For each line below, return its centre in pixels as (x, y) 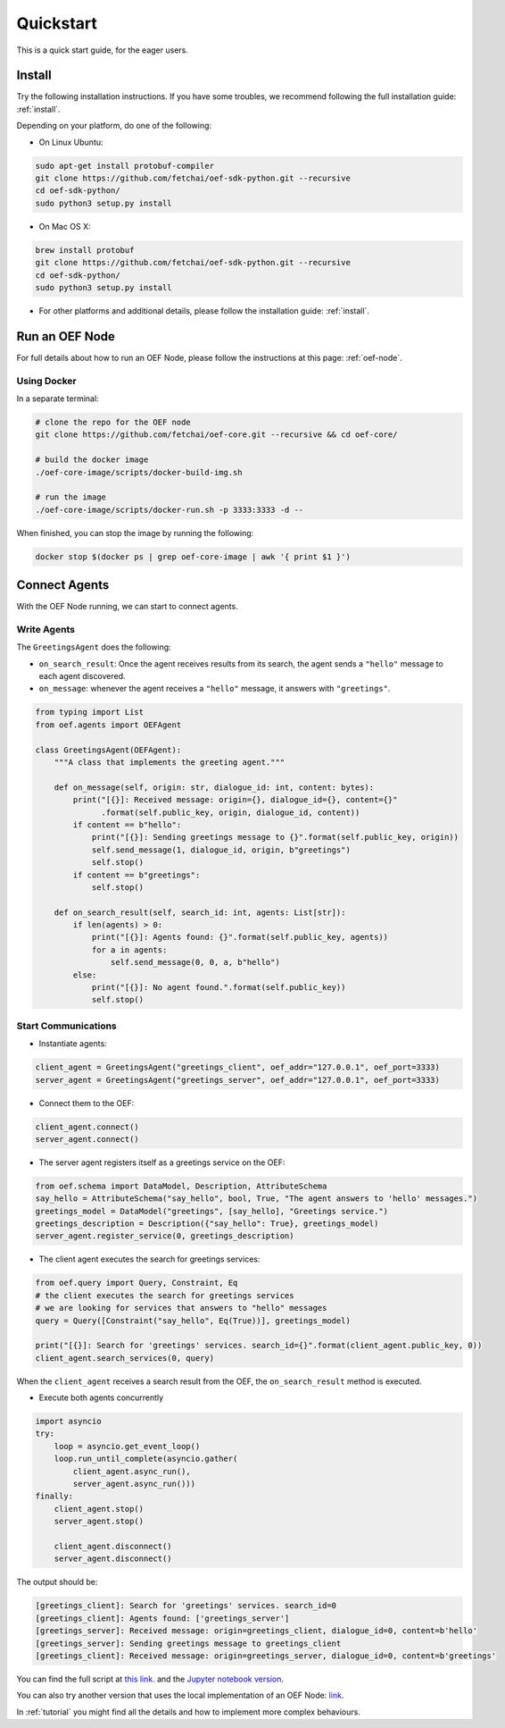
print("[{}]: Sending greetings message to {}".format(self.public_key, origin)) (275, 837)
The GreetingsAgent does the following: (94, 647)
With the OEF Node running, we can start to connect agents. (127, 607)
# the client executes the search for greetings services (165, 1295)
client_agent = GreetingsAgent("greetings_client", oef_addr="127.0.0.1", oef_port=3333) (238, 1067)
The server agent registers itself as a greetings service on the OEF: (162, 1162)
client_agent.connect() (87, 1127)
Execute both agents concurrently (101, 1397)
